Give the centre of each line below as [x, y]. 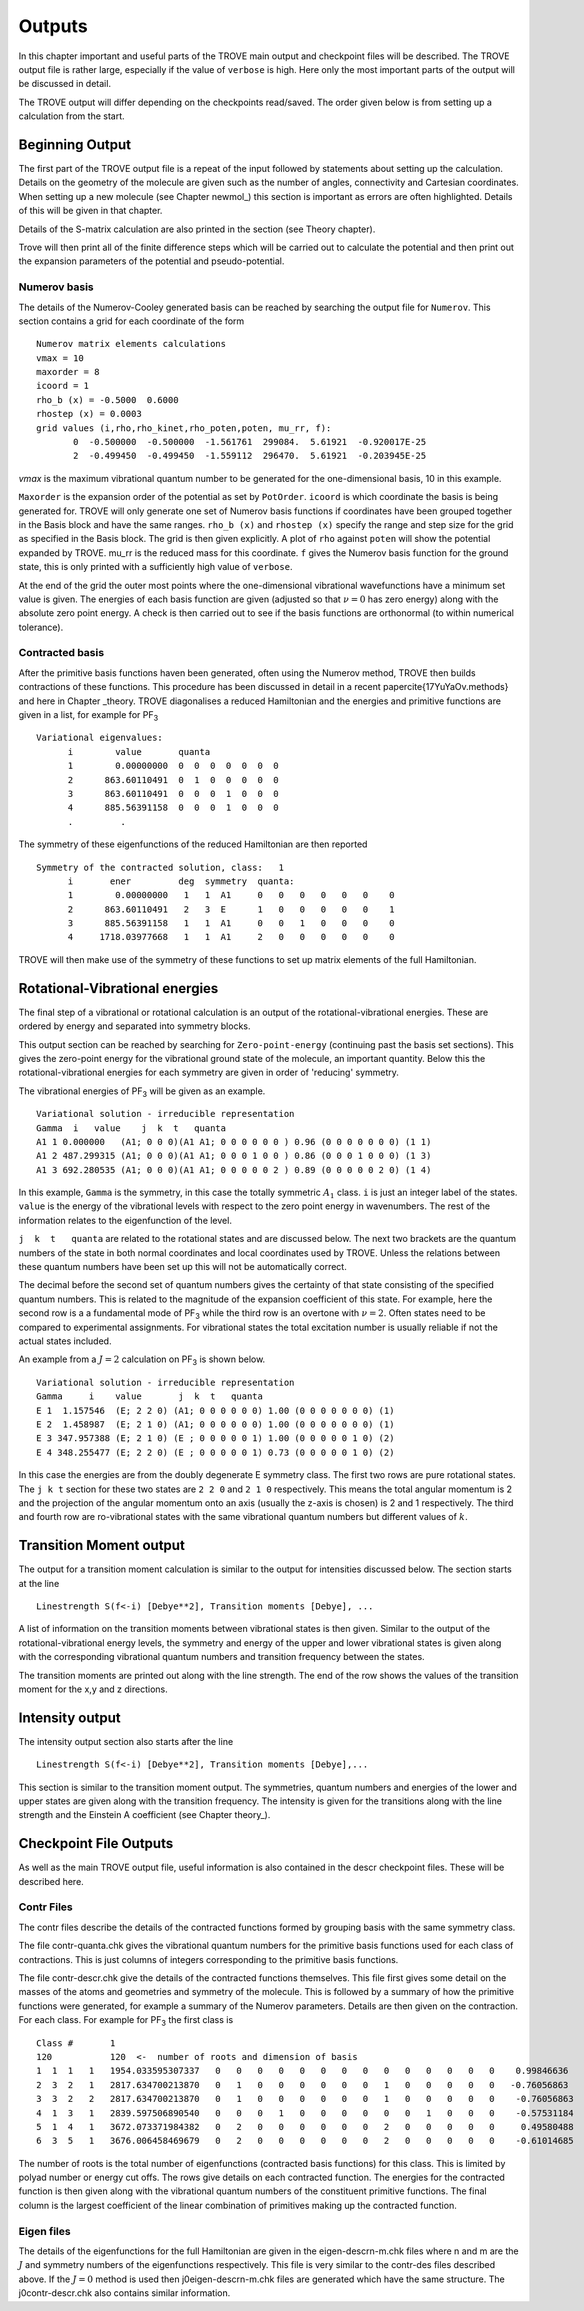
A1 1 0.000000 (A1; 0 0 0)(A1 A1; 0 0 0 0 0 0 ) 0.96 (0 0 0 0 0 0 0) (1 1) [234, 1141]
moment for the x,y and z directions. [93, 1689]
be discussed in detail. [65, 84]
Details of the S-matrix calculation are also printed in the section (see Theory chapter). [197, 229]
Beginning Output [75, 144]
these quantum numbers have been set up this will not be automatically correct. [182, 1267]
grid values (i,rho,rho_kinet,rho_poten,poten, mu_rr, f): [184, 428]
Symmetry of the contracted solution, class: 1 [160, 867]
